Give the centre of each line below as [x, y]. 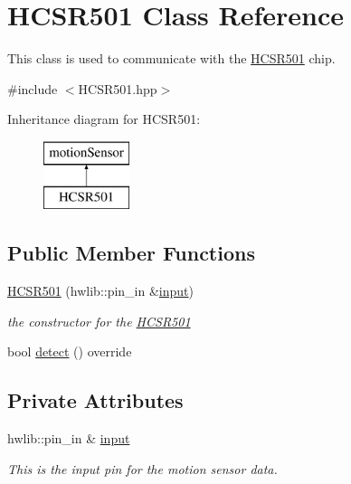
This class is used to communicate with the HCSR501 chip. [171, 58]
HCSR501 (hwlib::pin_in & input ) [101, 291]
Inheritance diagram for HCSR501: [104, 119]
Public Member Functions [131, 253]
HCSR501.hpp [118, 88]
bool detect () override [70, 351]
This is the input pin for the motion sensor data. [142, 468]
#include [33, 88]
